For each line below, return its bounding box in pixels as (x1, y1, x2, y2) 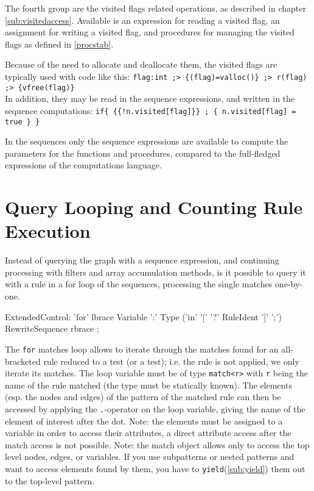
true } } (5, 117, 40, 126)
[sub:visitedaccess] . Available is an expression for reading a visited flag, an (5, 13, 280, 26)
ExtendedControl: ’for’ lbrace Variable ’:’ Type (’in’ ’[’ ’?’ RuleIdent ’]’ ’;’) (5, 310, 282, 323)
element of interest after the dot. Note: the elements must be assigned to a (5, 414, 283, 427)
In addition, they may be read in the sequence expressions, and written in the (5, 92, 295, 105)
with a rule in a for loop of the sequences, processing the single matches (5, 278, 273, 290)
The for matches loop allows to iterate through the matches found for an (5, 342, 279, 355)
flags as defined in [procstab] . (5, 37, 114, 50)
